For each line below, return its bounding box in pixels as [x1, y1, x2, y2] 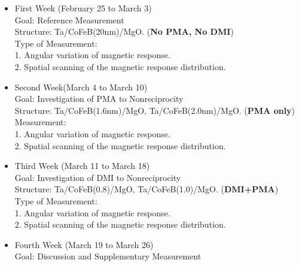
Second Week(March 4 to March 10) [14, 80, 148, 93]
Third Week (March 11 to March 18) [14, 159, 150, 172]
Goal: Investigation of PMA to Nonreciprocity [14, 92, 184, 105]
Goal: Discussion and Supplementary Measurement [14, 250, 202, 262]
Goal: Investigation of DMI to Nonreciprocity [14, 171, 181, 183]
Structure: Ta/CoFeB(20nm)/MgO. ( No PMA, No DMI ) [14, 25, 234, 38]
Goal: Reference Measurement [14, 13, 124, 26]
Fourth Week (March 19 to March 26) [14, 238, 154, 250]
